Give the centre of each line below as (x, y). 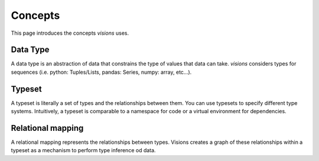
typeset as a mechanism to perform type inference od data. (83, 150)
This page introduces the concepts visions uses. (70, 33)
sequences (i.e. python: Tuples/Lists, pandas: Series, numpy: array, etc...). (101, 72)
